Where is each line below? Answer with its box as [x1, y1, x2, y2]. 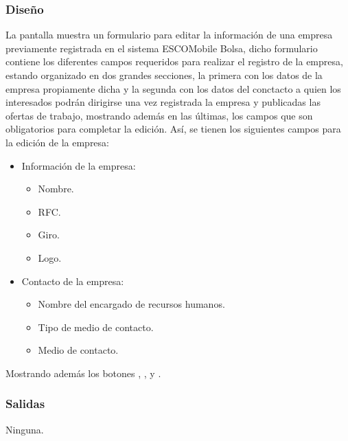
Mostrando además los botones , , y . [5, 365, 161, 380]
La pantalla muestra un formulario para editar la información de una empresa [5, 27, 333, 42]
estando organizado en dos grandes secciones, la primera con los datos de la [5, 68, 323, 82]
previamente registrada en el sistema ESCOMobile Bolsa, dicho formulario [5, 41, 318, 55]
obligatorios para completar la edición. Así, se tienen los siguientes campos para [5, 122, 341, 136]
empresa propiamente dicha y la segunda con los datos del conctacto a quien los [5, 81, 341, 95]
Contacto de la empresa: [21, 273, 124, 288]
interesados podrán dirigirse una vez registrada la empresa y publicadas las [5, 95, 321, 109]
